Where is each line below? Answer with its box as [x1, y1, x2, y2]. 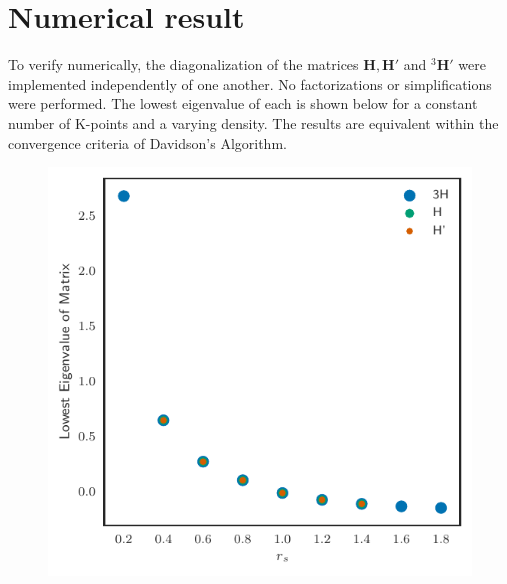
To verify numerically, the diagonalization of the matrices [8, 54, 359, 75]
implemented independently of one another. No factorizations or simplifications [8, 73, 492, 94]
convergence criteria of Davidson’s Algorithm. [8, 132, 287, 153]
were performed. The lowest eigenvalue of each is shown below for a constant [8, 93, 478, 114]
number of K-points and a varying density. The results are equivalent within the [8, 112, 499, 133]
